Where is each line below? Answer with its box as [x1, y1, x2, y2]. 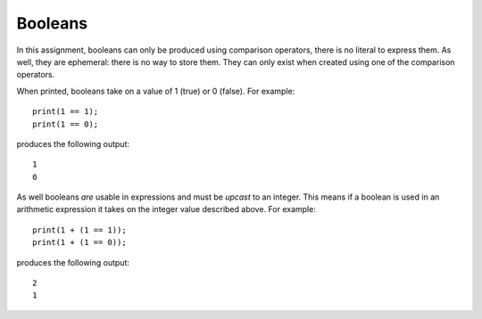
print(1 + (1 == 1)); [32, 225, 127, 235]
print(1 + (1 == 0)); [32, 237, 127, 248]
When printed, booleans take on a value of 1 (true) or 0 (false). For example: [16, 86, 295, 96]
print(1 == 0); [32, 119, 99, 129]
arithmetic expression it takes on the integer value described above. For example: [16, 204, 316, 215]
